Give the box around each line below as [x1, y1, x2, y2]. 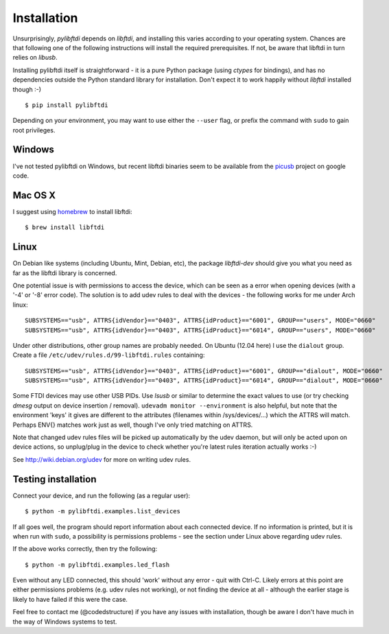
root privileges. [12, 126, 56, 134]
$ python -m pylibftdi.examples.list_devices [25, 508, 181, 515]
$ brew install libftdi [25, 224, 105, 231]
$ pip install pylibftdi [25, 101, 108, 109]
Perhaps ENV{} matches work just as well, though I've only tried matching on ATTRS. [12, 421, 253, 429]
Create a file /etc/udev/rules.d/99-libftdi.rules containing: [12, 351, 205, 360]
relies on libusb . [12, 54, 58, 62]
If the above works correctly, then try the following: [12, 545, 158, 553]
